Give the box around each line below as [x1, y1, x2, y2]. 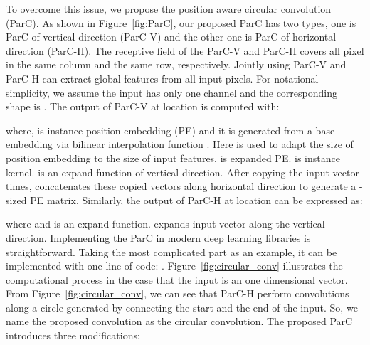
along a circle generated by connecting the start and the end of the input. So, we [6, 299, 358, 314]
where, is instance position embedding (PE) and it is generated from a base [6, 122, 335, 137]
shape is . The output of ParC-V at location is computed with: [6, 99, 280, 114]
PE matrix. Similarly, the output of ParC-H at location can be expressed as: [30, 192, 363, 207]
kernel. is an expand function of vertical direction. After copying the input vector [6, 164, 359, 179]
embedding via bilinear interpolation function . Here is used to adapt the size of [6, 137, 354, 152]
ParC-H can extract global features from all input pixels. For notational [6, 70, 319, 85]
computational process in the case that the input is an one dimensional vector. [6, 272, 348, 287]
